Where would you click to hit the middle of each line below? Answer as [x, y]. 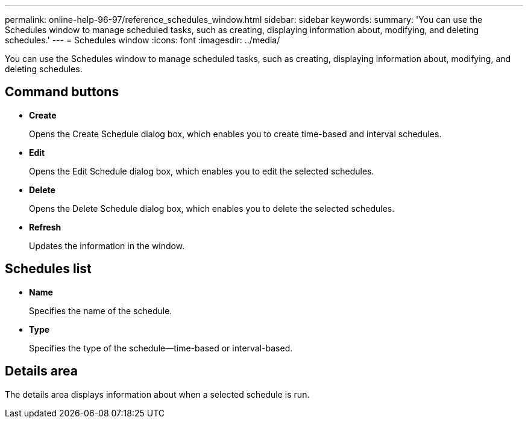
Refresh [45, 227]
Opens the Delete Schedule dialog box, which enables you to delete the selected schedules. [212, 208]
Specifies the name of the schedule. [101, 310]
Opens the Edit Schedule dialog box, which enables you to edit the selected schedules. [202, 171]
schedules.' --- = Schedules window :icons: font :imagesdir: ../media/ [143, 40]
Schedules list [48, 269]
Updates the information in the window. [107, 245]
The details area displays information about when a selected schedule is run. [157, 394]
